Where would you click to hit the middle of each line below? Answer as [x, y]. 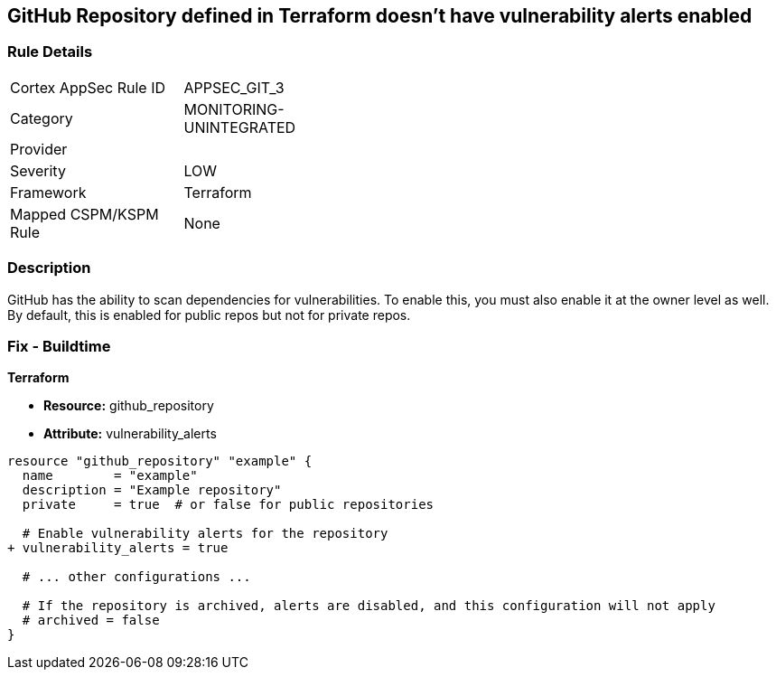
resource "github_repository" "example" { [160, 461]
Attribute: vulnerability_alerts [130, 434]
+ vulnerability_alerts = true [118, 548]
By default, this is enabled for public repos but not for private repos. [209, 315]
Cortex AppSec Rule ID [88, 87]
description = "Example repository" [152, 490]
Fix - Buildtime [59, 346]
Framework [48, 192]
